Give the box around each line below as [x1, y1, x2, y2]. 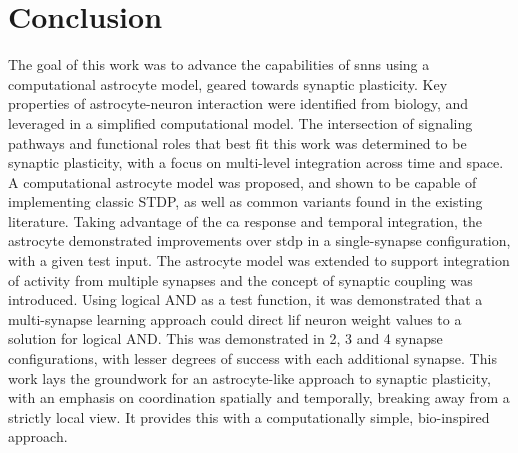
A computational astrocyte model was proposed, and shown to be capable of [8, 171, 477, 192]
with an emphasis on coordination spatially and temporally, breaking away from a [8, 387, 510, 408]
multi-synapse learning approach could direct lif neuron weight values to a [8, 308, 462, 329]
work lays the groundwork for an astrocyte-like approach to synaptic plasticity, [8, 367, 491, 388]
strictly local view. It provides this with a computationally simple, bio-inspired [8, 406, 490, 427]
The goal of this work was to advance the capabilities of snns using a [8, 54, 430, 75]
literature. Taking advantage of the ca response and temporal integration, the [8, 210, 483, 231]
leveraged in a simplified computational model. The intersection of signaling [8, 112, 473, 133]
